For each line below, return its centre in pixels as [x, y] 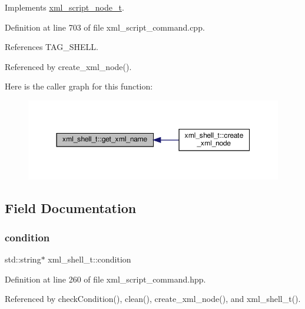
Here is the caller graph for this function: [79, 86]
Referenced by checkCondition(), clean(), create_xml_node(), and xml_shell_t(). [153, 299]
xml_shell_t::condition [89, 259]
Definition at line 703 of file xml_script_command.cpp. [105, 27]
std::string [23, 259]
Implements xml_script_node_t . [64, 7]
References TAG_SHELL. [52, 47]
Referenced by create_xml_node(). [68, 66]
